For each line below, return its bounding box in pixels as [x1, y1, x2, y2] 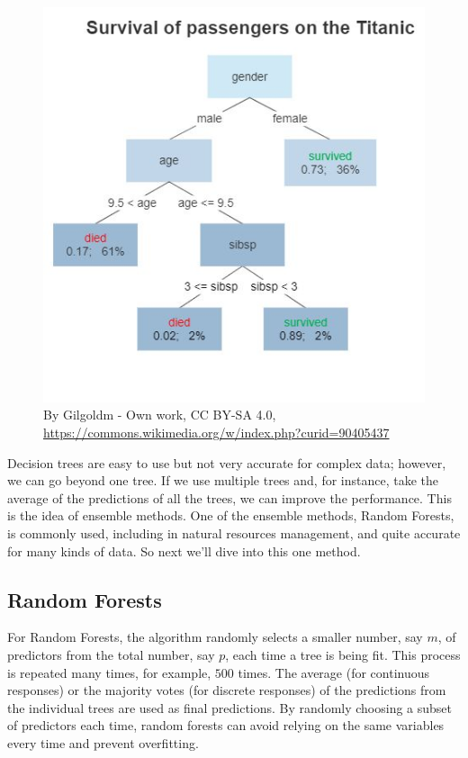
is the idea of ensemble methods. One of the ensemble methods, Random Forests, [7, 506, 454, 525]
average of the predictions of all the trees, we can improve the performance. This [7, 488, 452, 507]
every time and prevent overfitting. [7, 733, 199, 752]
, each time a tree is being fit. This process [225, 645, 461, 663]
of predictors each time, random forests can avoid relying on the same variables [7, 716, 445, 735]
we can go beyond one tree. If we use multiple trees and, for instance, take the [7, 471, 439, 490]
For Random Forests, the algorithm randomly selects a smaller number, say [7, 627, 423, 646]
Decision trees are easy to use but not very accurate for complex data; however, [7, 453, 446, 472]
